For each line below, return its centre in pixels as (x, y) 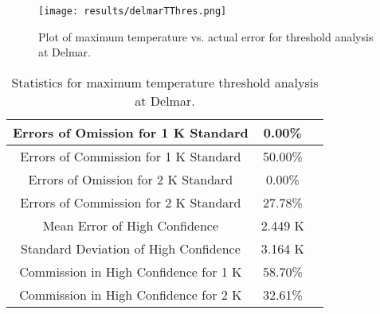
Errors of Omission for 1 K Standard (131, 132)
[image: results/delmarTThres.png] (133, 11)
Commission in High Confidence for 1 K (131, 271)
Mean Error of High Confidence (131, 225)
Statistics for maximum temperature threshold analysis (165, 82)
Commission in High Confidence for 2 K (131, 294)
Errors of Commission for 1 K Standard (131, 156)
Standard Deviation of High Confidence (130, 248)
